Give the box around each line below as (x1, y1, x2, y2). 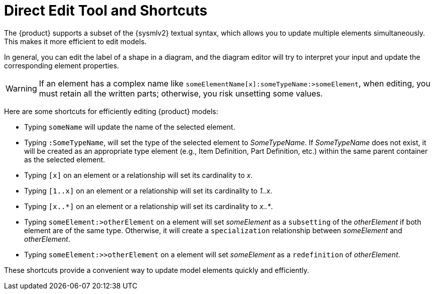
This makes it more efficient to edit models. (4, 37, 147, 46)
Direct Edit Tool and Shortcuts (4, 2, 208, 19)
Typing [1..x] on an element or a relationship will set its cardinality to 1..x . (24, 186, 272, 195)
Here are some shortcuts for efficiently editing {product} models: (4, 107, 218, 116)
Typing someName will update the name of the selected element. (24, 122, 235, 131)
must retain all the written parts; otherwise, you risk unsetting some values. (39, 88, 323, 99)
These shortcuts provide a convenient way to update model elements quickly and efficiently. (4, 265, 310, 274)
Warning (6, 83, 37, 93)
